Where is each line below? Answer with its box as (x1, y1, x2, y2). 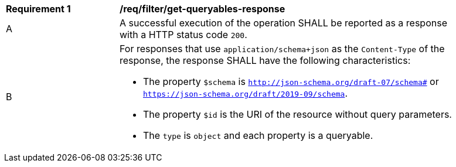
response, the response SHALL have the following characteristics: (120, 54, 411, 66)
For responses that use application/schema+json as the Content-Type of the (120, 43, 445, 54)
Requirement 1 (6, 3, 71, 15)
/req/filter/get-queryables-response (120, 3, 285, 15)
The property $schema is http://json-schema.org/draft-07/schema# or (143, 76, 439, 87)
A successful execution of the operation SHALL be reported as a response (120, 17, 447, 29)
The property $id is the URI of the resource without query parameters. (143, 108, 452, 120)
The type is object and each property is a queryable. (143, 129, 373, 141)
